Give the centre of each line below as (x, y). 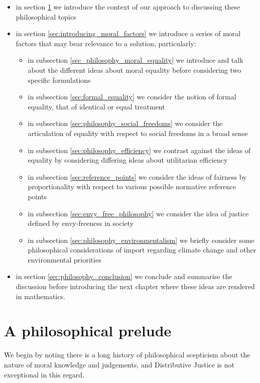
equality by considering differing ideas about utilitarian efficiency (128, 160)
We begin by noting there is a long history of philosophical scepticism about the (127, 355)
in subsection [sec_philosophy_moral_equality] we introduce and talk (136, 60)
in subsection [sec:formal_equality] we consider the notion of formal (132, 97)
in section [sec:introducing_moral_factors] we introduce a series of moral (128, 33)
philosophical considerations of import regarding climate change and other (142, 250)
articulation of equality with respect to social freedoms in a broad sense (138, 133)
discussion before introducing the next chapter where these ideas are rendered (135, 286)
